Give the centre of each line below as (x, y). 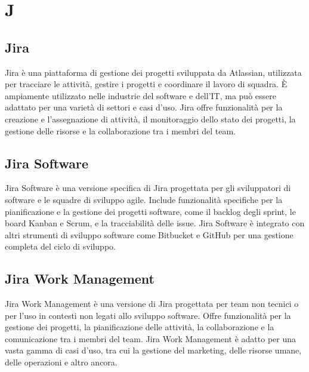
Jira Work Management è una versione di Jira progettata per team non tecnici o (152, 304)
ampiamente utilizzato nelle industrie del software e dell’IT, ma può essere (140, 95)
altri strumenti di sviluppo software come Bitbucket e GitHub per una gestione (149, 234)
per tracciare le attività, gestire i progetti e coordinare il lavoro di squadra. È (146, 84)
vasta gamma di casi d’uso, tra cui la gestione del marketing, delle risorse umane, (153, 350)
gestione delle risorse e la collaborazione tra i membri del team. (120, 130)
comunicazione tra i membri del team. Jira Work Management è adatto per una (151, 338)
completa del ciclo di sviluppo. (60, 246)
